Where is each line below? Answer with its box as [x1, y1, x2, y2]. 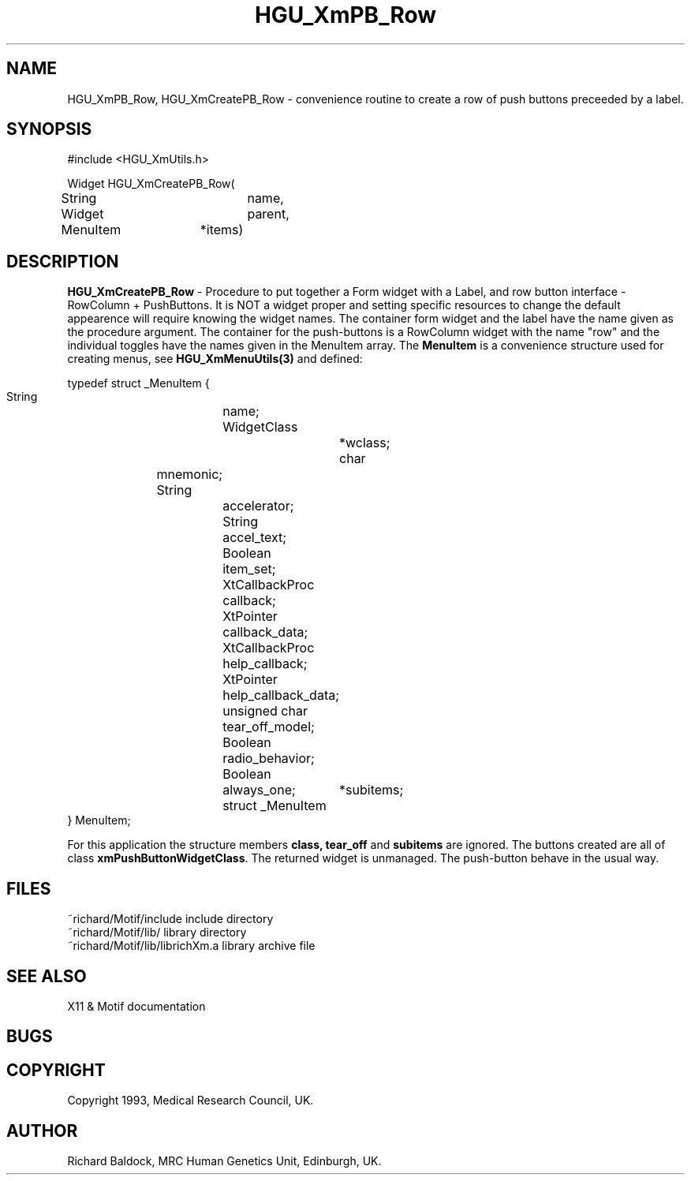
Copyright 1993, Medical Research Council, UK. [67, 1093, 314, 1108]
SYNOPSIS [6, 119, 92, 140]
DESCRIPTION [6, 251, 119, 271]
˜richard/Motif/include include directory [67, 912, 274, 926]
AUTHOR [6, 1120, 78, 1141]
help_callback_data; [222, 687, 340, 704]
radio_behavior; [222, 750, 315, 767]
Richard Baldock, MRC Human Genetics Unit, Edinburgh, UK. [67, 1154, 382, 1168]
